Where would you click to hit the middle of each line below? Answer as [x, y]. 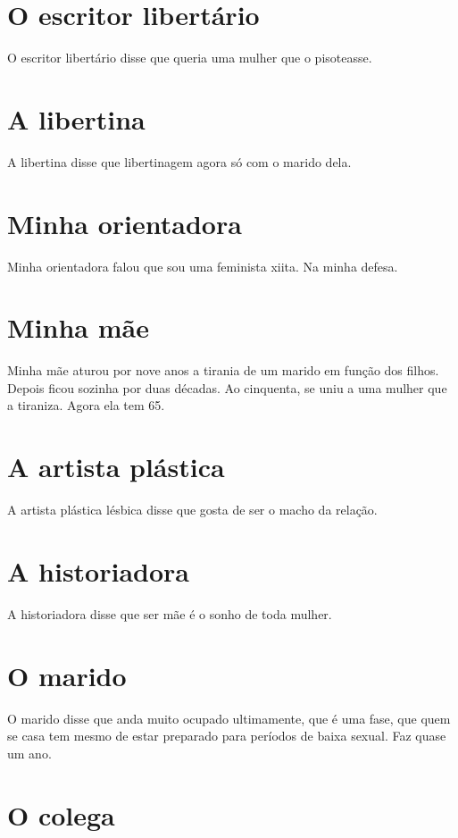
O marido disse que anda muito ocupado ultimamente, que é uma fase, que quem [229, 718]
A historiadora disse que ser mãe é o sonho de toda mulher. [170, 613]
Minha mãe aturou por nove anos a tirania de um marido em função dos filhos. [223, 370]
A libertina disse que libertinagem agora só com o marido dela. [179, 161]
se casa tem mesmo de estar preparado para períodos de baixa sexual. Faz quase [227, 736]
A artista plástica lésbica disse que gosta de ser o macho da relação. [192, 510]
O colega [61, 814]
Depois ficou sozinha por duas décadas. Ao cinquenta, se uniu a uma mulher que [227, 387]
